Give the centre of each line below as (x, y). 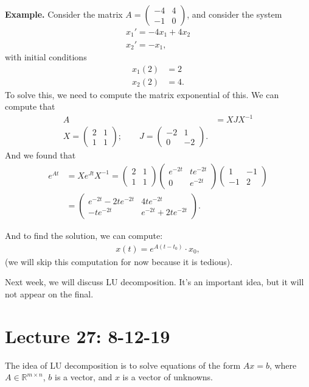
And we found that (40, 155)
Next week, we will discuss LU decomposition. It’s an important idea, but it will (154, 282)
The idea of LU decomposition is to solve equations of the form (123, 365)
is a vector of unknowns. (168, 377)
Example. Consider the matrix (64, 14)
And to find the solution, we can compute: (84, 236)
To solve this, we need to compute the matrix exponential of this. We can (142, 94)
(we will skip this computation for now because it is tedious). (119, 261)
